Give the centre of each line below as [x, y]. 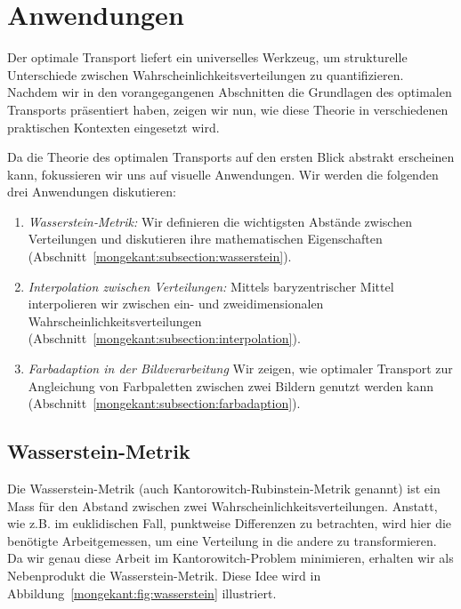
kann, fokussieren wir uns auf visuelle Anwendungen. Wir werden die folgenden [223, 174]
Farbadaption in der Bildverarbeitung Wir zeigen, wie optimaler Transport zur [240, 369]
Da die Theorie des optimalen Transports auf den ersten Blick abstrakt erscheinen [231, 157]
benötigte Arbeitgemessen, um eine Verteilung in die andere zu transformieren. [222, 540]
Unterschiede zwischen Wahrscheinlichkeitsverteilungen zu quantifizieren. [206, 74]
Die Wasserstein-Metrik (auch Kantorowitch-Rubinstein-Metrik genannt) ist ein [224, 489]
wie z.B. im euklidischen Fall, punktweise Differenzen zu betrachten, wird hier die [230, 523]
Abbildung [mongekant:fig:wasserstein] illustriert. [142, 593]
